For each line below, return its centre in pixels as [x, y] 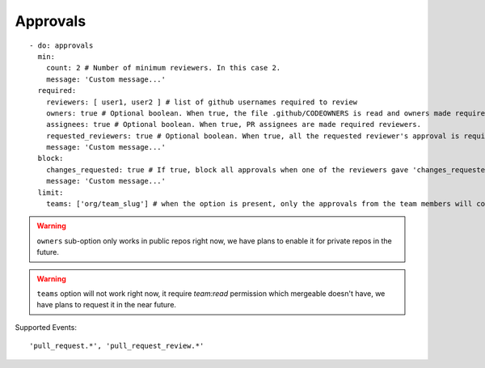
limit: [51, 192]
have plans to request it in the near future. [107, 305]
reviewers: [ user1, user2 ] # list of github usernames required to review [202, 102]
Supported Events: [46, 327]
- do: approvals [61, 45]
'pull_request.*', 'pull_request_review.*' [117, 346]
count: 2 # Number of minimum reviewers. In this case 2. [163, 68]
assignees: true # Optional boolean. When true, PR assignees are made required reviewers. [234, 125]
